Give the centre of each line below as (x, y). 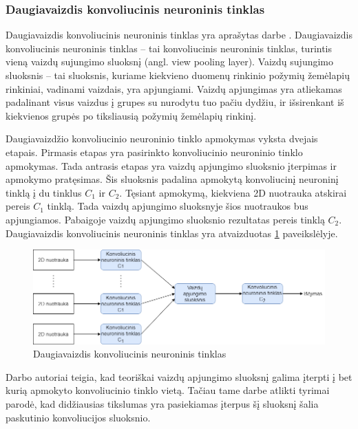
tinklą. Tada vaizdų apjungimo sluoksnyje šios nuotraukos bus (178, 206)
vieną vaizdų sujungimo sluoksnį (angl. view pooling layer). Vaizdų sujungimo (170, 62)
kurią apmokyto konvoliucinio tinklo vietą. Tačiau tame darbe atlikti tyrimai (168, 390)
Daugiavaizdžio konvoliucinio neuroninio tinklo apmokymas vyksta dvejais (162, 139)
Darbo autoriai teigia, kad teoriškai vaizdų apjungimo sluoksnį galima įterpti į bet (179, 376)
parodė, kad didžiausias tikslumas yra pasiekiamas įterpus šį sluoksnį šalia (162, 404)
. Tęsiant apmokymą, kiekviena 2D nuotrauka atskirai (233, 192)
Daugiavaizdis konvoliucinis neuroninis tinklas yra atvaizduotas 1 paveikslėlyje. (172, 233)
